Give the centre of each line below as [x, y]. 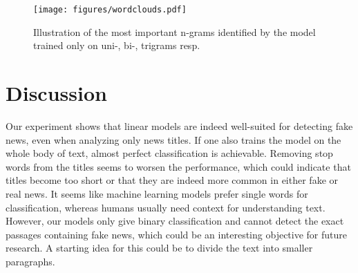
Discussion [56, 93]
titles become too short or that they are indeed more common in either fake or [172, 180]
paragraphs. [30, 261]
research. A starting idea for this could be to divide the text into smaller [159, 248]
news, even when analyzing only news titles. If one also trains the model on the [173, 139]
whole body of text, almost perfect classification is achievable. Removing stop [169, 153]
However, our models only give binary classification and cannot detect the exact [175, 221]
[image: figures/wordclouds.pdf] [110, 10]
